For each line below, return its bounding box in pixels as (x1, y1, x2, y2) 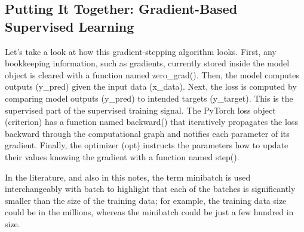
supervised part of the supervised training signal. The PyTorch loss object (5, 103, 276, 116)
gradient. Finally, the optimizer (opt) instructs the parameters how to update (5, 139, 288, 151)
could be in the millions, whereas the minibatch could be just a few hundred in (5, 206, 294, 218)
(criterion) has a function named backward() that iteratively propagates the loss (5, 115, 298, 128)
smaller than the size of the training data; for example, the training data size (5, 194, 287, 206)
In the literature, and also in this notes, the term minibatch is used (5, 170, 251, 183)
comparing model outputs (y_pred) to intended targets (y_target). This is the (5, 91, 293, 104)
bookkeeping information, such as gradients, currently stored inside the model (5, 57, 290, 69)
